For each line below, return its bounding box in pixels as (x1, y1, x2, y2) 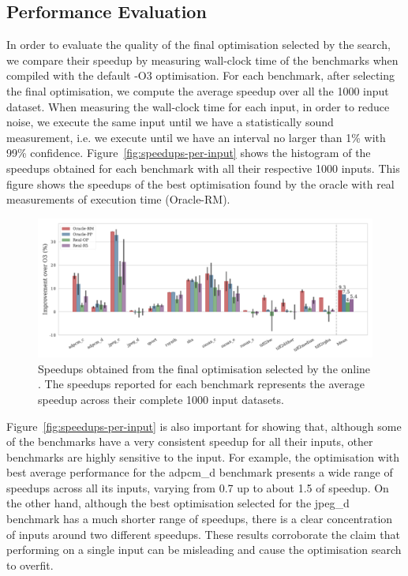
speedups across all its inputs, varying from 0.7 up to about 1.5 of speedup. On (6, 479, 389, 496)
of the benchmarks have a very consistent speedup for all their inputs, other (6, 433, 373, 450)
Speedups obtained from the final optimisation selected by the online (38, 360, 371, 376)
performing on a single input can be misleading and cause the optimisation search (6, 541, 402, 558)
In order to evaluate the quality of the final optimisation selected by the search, (6, 36, 391, 53)
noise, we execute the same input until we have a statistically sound (6, 114, 334, 130)
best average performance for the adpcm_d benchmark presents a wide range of (6, 464, 393, 481)
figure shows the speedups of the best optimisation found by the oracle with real (6, 175, 395, 192)
